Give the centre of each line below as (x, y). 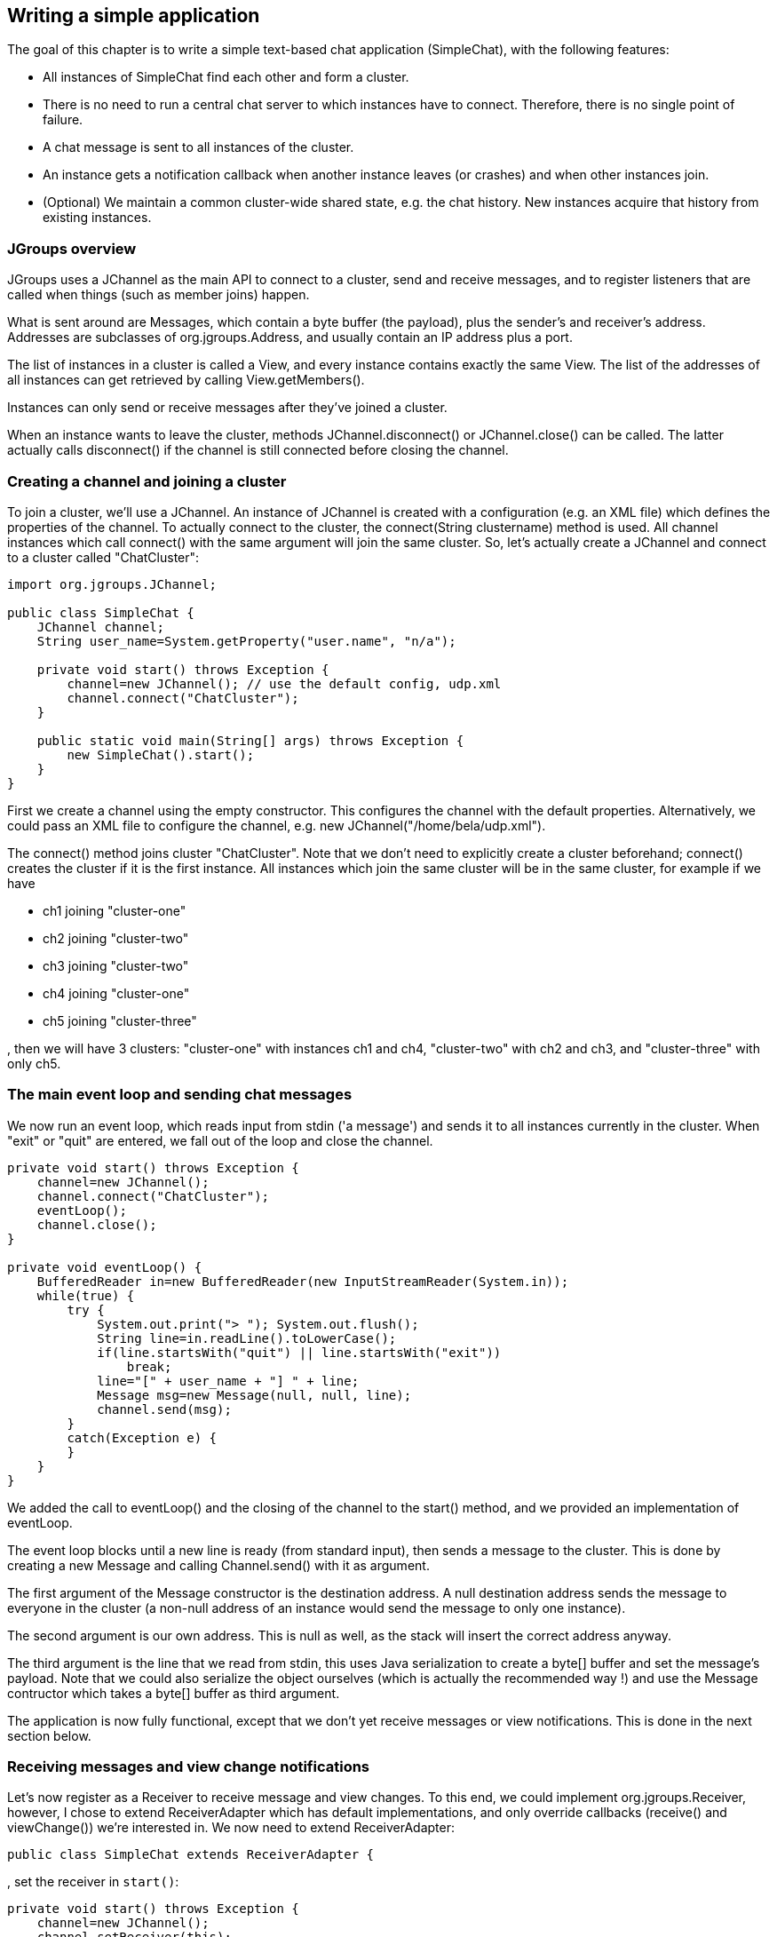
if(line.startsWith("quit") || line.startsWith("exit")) (299, 1352)
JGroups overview (72, 248)
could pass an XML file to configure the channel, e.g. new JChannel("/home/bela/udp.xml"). (277, 825)
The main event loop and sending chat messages (180, 1095)
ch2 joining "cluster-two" (116, 938)
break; (149, 1366)
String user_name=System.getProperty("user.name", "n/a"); (246, 641)
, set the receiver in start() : (93, 1882)
